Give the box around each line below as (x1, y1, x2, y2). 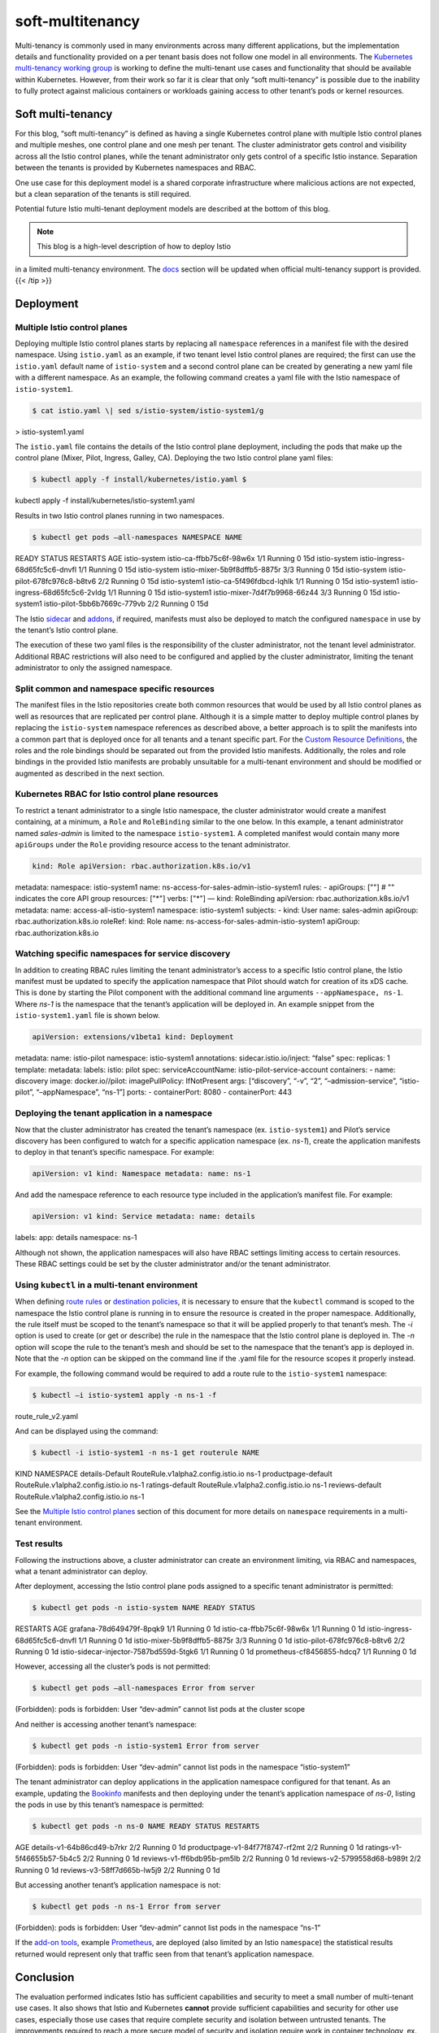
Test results (15, 1538, 63, 1549)
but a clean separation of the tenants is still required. (15, 189, 192, 198)
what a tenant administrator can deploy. (15, 1566, 148, 1576)
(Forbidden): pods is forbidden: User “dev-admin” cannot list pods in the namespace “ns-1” (15, 1923, 321, 1933)
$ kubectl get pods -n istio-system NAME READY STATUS (32, 1603, 255, 1613)
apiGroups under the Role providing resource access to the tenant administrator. (15, 840, 291, 850)
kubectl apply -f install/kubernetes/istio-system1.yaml (15, 496, 195, 506)
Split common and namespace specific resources (15, 683, 215, 694)
